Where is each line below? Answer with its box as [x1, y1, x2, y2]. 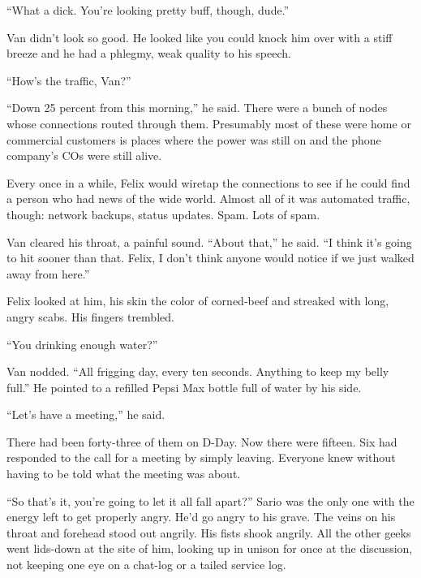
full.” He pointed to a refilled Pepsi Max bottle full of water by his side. [6, 378, 362, 395]
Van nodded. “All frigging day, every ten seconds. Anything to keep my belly [6, 363, 389, 380]
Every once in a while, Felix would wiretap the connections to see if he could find [6, 174, 410, 191]
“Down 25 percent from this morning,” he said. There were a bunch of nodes [6, 99, 388, 116]
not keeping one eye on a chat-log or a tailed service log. [6, 556, 286, 573]
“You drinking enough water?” [6, 335, 158, 352]
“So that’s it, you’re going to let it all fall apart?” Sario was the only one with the [6, 492, 415, 509]
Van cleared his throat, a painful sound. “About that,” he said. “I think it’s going [6, 233, 412, 250]
